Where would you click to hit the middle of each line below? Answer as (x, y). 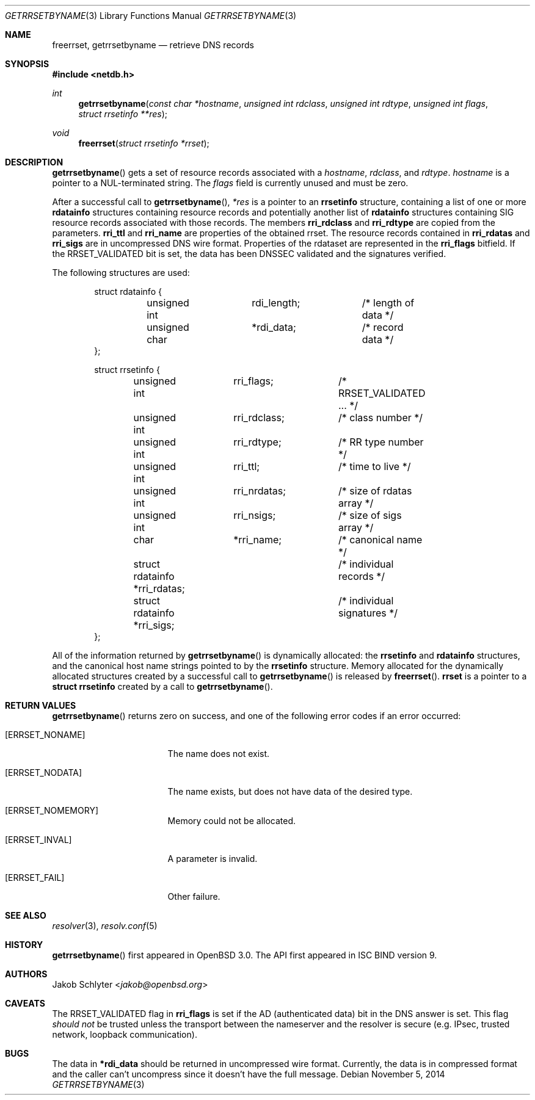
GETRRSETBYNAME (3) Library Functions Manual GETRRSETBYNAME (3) (151, 16)
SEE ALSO (26, 915)
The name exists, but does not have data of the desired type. (290, 791)
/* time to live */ (375, 466)
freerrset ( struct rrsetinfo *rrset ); (144, 143)
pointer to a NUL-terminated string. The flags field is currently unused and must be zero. (230, 183)
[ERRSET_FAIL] (35, 877)
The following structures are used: (121, 273)
